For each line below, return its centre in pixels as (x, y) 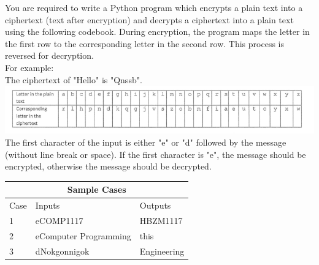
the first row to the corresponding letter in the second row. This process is (144, 43)
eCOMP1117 (59, 220)
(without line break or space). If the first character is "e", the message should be (156, 154)
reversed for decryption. (49, 55)
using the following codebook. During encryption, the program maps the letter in (157, 32)
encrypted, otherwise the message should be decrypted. (108, 166)
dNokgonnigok (62, 251)
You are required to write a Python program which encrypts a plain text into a (154, 7)
